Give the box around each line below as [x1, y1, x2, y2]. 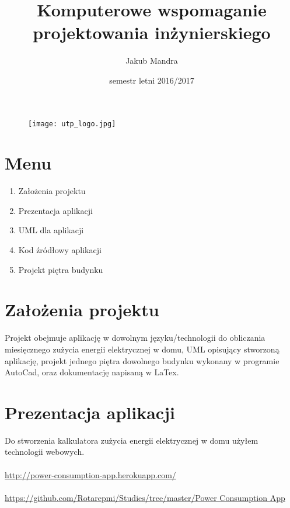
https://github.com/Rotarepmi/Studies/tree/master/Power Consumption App [5, 491, 285, 503]
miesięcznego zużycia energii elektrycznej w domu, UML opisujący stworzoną [5, 343, 279, 355]
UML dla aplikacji [18, 224, 84, 236]
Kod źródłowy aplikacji [18, 244, 102, 256]
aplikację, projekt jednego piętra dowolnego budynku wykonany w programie [5, 354, 279, 367]
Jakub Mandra [125, 54, 178, 67]
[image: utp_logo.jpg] [28, 119, 116, 128]
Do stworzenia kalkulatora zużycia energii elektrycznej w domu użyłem [5, 434, 258, 446]
